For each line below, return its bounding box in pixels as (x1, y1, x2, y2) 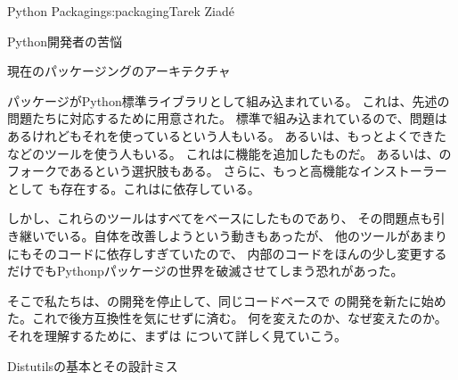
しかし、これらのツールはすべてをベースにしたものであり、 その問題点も (7, 209, 433, 227)
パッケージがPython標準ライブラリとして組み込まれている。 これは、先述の (7, 91, 450, 110)
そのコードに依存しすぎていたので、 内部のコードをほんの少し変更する (31, 244, 447, 262)
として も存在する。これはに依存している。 (7, 178, 260, 197)
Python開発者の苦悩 (7, 31, 122, 50)
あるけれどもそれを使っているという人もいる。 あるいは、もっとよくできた (7, 126, 446, 145)
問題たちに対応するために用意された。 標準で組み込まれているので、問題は (7, 109, 447, 128)
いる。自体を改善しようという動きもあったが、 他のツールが (56, 226, 410, 244)
